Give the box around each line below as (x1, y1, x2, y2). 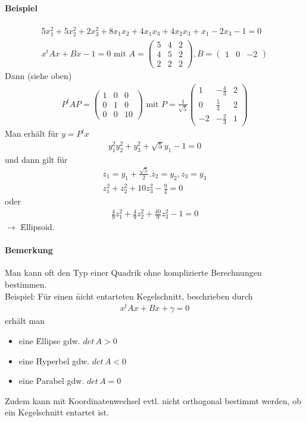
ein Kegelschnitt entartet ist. (5, 406, 110, 418)
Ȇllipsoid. (20, 221, 55, 233)
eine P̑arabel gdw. (18, 374, 85, 387)
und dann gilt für (5, 153, 68, 165)
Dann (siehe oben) (5, 70, 72, 82)
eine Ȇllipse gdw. (18, 334, 80, 347)
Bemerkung (5, 244, 53, 256)
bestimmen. (5, 278, 47, 291)
